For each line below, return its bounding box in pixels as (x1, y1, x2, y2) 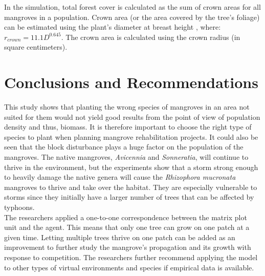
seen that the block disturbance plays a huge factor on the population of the (4, 141, 244, 152)
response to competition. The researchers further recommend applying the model (4, 252, 258, 262)
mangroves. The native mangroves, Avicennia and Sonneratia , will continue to (4, 152, 249, 162)
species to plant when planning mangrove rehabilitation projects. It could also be (4, 131, 258, 142)
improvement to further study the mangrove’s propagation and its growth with (4, 242, 251, 252)
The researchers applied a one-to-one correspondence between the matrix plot (4, 211, 247, 222)
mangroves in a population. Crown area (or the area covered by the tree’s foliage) (4, 11, 260, 22)
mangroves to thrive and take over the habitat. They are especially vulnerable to (4, 181, 257, 192)
